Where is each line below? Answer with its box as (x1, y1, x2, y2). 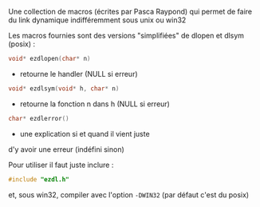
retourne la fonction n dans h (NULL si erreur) (19, 99, 170, 109)
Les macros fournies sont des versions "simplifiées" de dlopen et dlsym (8, 31, 245, 40)
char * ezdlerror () (8, 114, 69, 122)
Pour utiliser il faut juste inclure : (8, 160, 114, 169)
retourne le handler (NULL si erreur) (19, 69, 138, 78)
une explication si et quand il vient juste (19, 129, 150, 138)
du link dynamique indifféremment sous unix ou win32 (8, 15, 187, 25)
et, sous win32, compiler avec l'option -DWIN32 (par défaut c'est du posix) (8, 189, 250, 199)
